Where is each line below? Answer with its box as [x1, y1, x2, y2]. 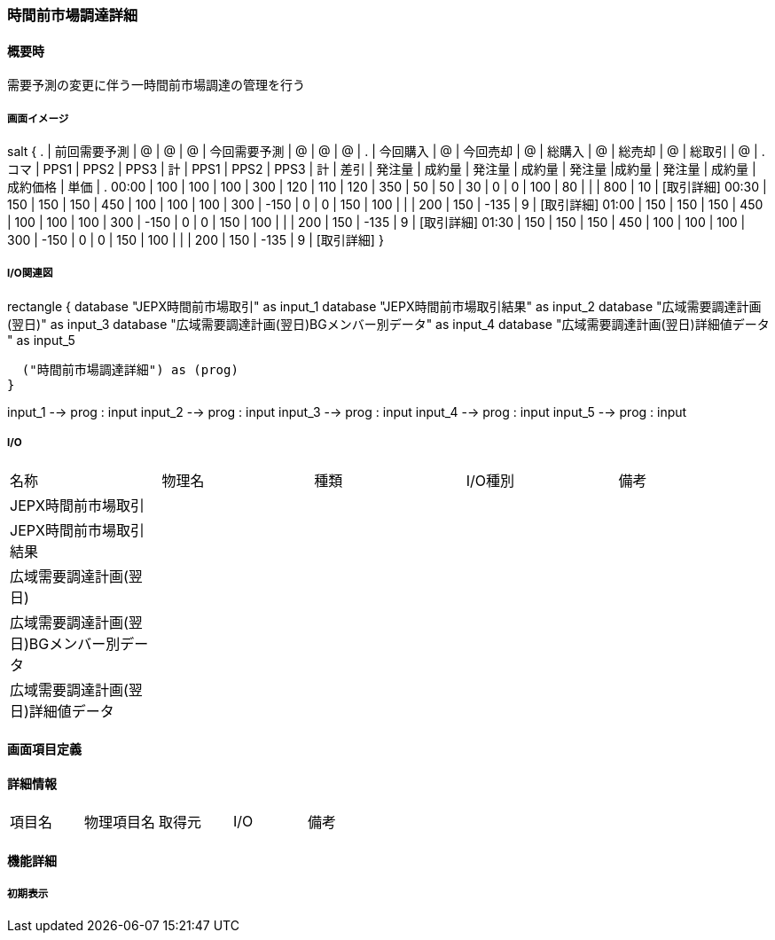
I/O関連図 [7, 267, 53, 280]
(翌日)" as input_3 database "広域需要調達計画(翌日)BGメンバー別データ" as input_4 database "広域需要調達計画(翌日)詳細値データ [7, 316, 770, 332]
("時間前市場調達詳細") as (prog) [21, 362, 239, 377]
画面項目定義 [7, 741, 82, 757]
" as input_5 [7, 332, 75, 348]
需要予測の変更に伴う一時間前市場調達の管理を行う [7, 77, 305, 93]
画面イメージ [7, 112, 69, 125]
